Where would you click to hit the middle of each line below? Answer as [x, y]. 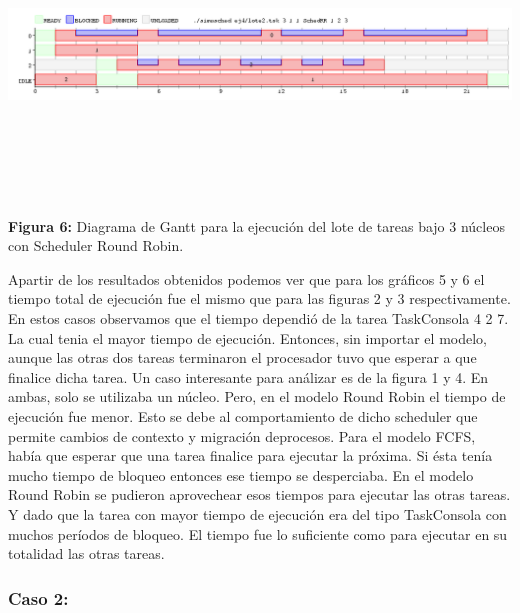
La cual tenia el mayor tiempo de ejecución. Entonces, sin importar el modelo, [247, 337]
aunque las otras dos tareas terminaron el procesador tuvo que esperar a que [242, 357]
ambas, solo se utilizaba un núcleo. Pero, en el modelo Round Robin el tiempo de [257, 396]
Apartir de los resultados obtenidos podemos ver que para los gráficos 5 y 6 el [246, 278]
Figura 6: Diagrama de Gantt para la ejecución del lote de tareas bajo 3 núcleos [256, 225]
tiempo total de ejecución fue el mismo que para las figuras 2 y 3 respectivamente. [259, 298]
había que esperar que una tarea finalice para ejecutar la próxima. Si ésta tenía [250, 455]
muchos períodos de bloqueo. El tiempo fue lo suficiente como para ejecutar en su [258, 533]
